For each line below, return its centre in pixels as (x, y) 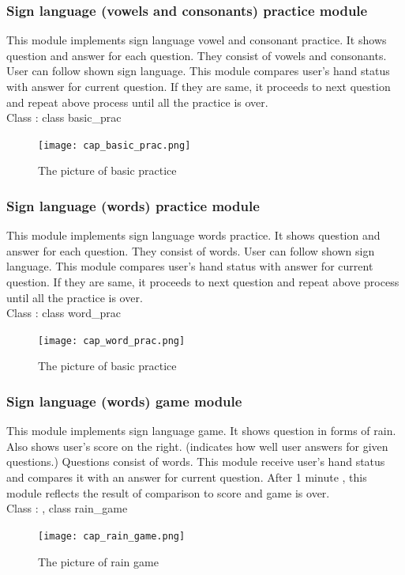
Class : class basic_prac (64, 117)
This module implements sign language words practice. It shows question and (193, 235)
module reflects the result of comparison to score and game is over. (168, 492)
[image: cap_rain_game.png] (112, 536)
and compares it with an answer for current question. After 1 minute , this (187, 477)
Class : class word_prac (64, 313)
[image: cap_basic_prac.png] (114, 145)
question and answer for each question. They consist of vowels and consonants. (197, 55)
